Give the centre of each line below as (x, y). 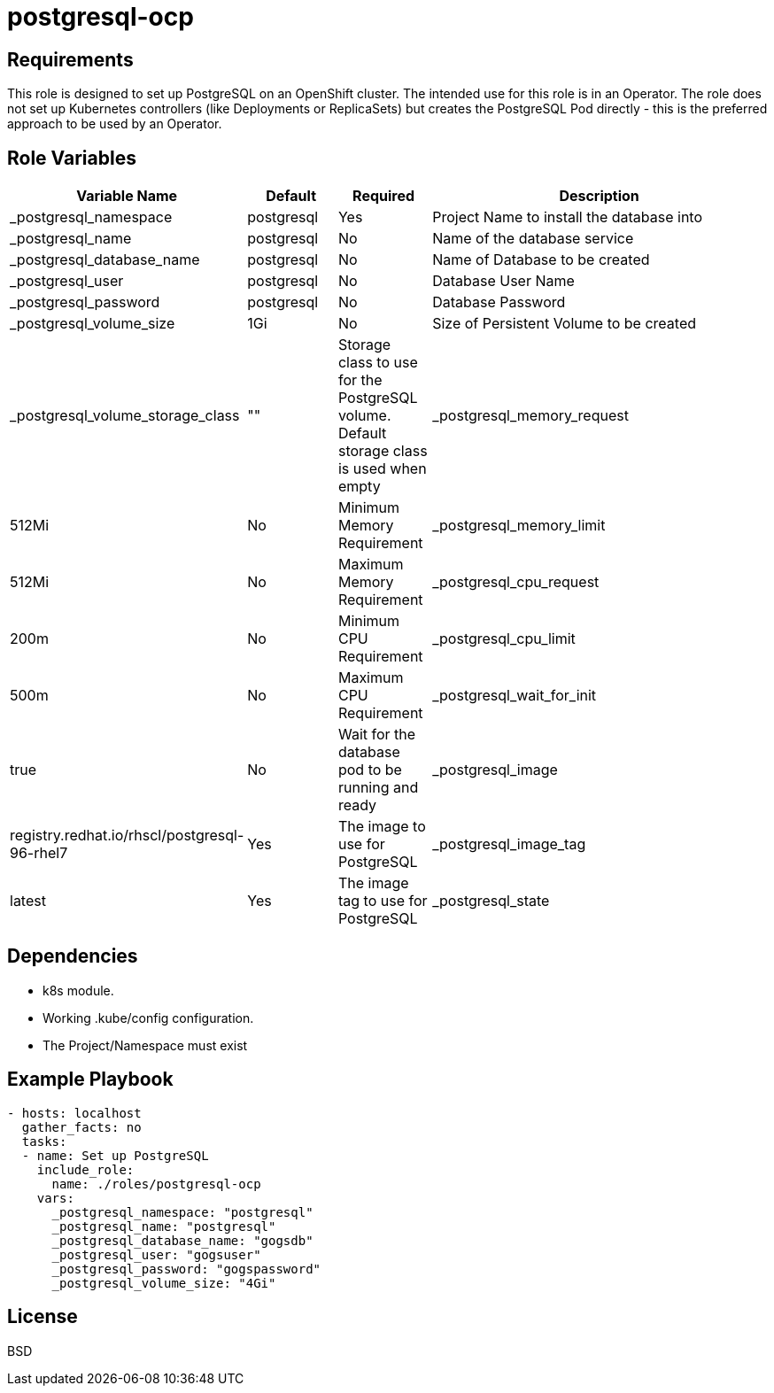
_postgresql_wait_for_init (515, 696)
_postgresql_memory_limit (519, 526)
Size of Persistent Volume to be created (564, 324)
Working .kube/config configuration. (148, 1018)
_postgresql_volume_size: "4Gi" (164, 1283)
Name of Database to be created (541, 260)
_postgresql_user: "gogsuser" (156, 1254)
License (43, 1317)
